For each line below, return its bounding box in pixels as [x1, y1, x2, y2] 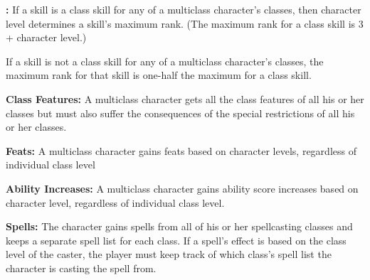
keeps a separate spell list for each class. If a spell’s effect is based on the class [6, 232, 347, 247]
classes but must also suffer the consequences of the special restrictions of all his [6, 105, 355, 120]
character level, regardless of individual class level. [6, 195, 225, 210]
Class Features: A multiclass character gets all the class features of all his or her [6, 91, 364, 106]
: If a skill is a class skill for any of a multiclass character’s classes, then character [6, 2, 361, 16]
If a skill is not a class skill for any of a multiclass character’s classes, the [6, 53, 324, 68]
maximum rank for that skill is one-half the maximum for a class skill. [6, 68, 312, 82]
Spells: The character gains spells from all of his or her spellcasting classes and [6, 219, 353, 234]
